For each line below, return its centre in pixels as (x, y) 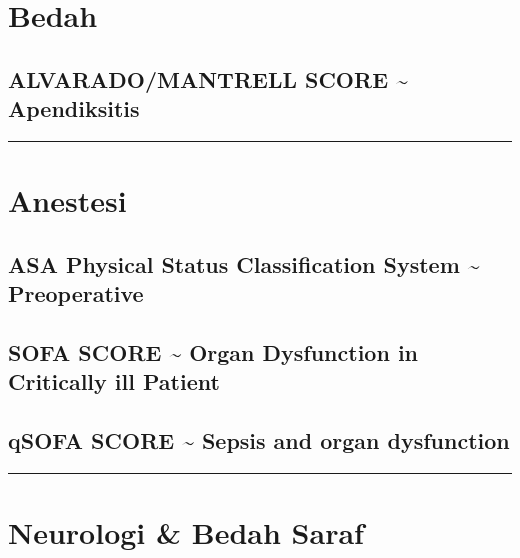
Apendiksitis (74, 108)
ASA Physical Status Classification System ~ (244, 263)
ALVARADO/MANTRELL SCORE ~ (208, 78)
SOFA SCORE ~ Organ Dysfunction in (213, 351)
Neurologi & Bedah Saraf (186, 532)
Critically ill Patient (114, 381)
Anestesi (67, 200)
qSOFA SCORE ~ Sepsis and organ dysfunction (259, 440)
